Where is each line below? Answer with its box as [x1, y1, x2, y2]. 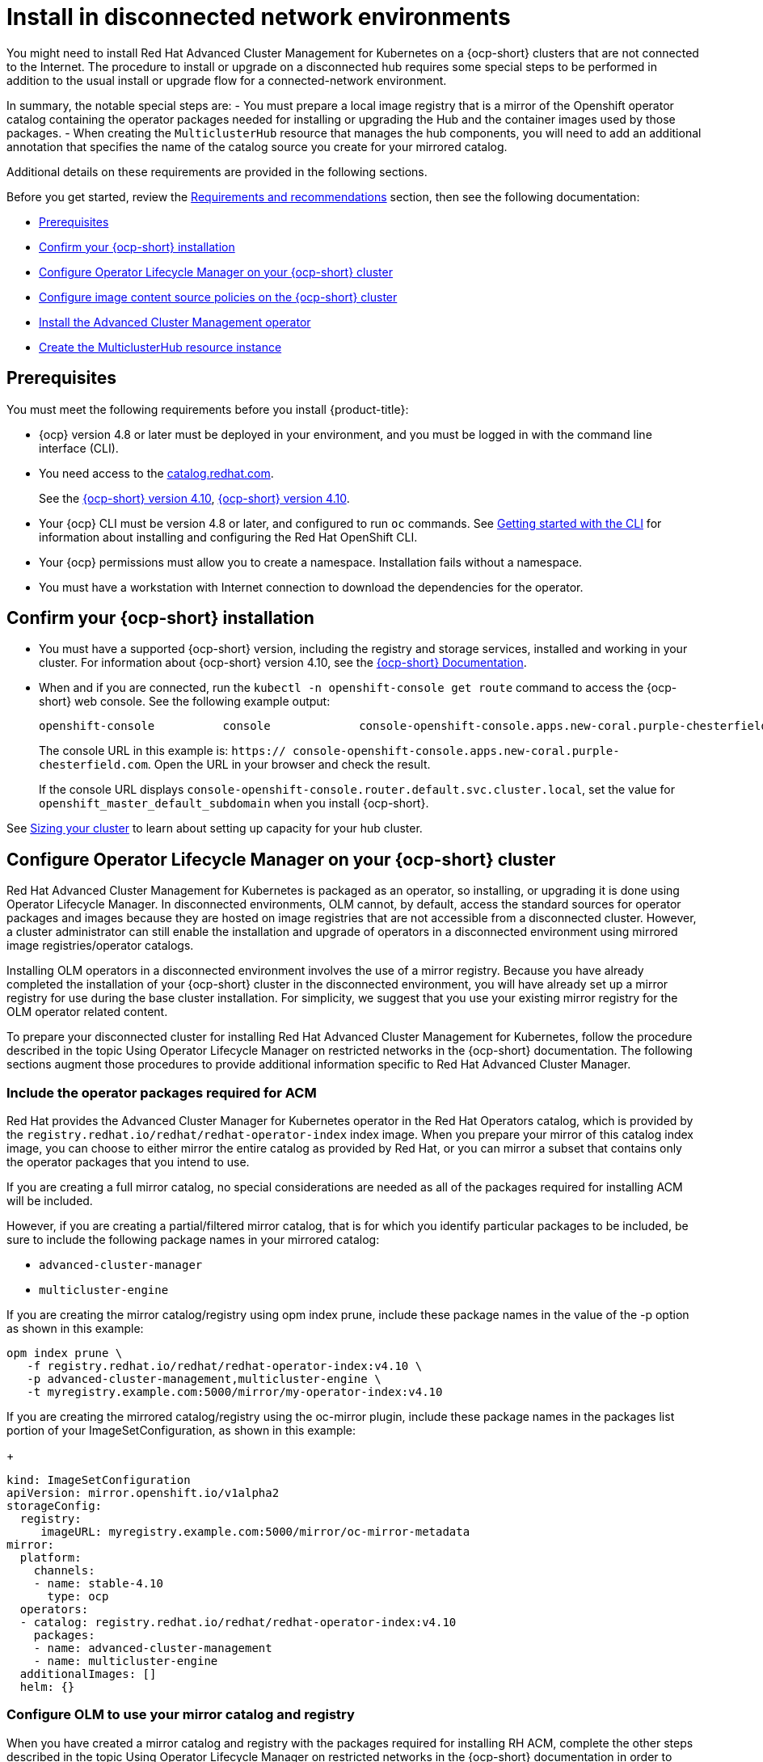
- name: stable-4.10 [33, 1577, 163, 1591]
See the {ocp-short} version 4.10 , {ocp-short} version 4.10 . [39, 491, 350, 505]
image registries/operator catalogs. [6, 938, 194, 953]
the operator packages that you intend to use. [6, 1155, 250, 1170]
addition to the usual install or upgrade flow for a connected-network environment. [6, 73, 447, 87]
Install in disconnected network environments [6, 3, 511, 31]
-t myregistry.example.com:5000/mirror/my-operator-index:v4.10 [27, 1385, 443, 1399]
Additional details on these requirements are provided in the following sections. [6, 164, 428, 179]
